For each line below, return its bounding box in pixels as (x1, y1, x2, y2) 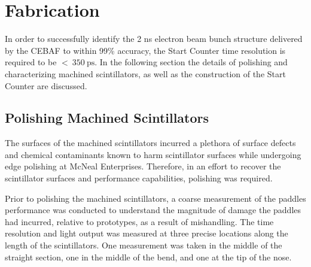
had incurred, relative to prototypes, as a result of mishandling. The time (5, 215, 274, 227)
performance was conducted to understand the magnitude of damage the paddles (5, 204, 301, 216)
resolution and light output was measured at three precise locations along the (5, 227, 288, 239)
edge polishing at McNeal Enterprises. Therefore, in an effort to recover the (5, 160, 281, 172)
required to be (5, 56, 57, 68)
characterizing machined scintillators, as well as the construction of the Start (5, 67, 286, 80)
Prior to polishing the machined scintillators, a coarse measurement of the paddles (5, 192, 306, 204)
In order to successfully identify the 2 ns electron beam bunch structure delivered (5, 32, 303, 45)
